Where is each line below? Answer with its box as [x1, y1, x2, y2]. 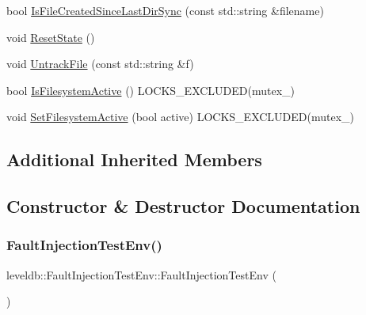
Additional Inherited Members [6, 147, 262, 172]
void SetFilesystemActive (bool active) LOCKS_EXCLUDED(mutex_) [6, 108, 355, 125]
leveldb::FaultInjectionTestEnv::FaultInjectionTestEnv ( [6, 266, 276, 283]
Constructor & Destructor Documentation [6, 194, 360, 218]
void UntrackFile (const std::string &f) [6, 55, 194, 72]
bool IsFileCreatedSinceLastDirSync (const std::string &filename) [6, 2, 324, 18]
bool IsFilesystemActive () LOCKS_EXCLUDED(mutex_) [6, 82, 295, 98]
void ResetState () [6, 28, 95, 45]
